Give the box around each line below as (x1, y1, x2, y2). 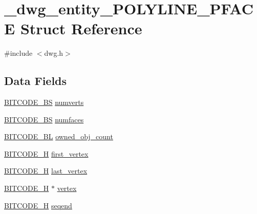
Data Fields (4, 73, 67, 89)
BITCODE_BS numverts (4, 97, 84, 108)
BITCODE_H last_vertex (4, 165, 88, 176)
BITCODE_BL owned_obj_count (4, 131, 113, 142)
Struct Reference (20, 18, 142, 39)
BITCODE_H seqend (4, 200, 72, 210)
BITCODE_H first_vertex (4, 148, 89, 159)
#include (4, 48, 33, 58)
